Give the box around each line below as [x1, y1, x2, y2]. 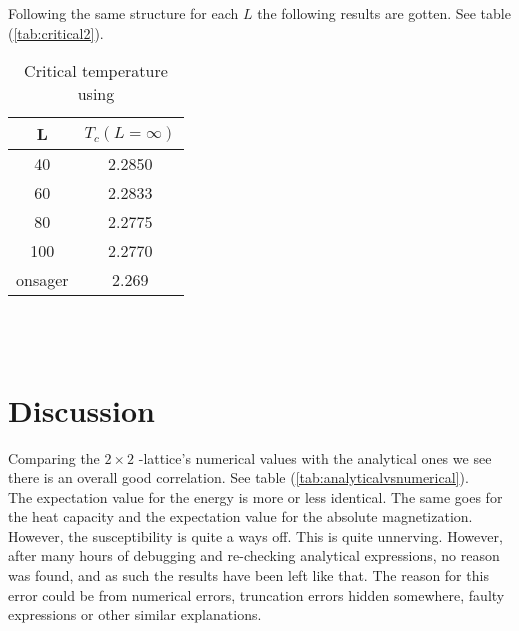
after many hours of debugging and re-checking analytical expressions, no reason [8, 545, 500, 566]
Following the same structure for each [8, 3, 239, 23]
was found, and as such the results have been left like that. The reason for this [8, 565, 489, 586]
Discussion [8, 389, 155, 430]
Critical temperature [24, 59, 168, 83]
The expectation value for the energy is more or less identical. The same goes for [8, 486, 503, 507]
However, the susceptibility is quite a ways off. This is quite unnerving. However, [8, 525, 503, 546]
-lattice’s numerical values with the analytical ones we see [138, 447, 492, 468]
